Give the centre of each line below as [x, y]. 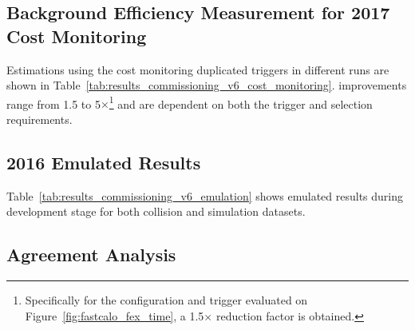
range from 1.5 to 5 [53, 103]
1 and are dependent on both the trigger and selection [241, 102]
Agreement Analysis [91, 254]
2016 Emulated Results [104, 163]
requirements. [40, 119]
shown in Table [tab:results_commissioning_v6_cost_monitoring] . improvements [207, 85]
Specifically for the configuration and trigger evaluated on [166, 300]
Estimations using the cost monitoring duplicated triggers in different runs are [198, 69]
